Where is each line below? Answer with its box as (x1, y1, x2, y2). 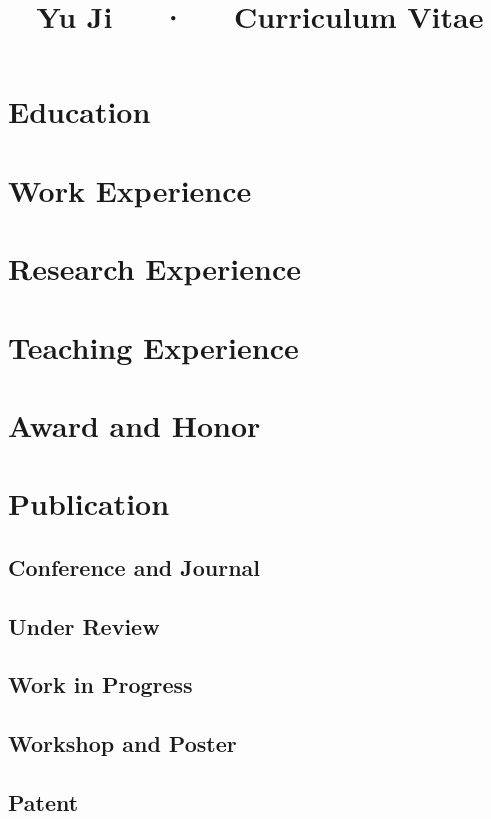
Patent (8, 786, 79, 817)
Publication (8, 483, 170, 524)
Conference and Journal (8, 551, 261, 582)
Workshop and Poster (8, 728, 237, 759)
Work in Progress (8, 669, 193, 700)
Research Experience (8, 248, 301, 289)
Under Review (8, 610, 160, 641)
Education (8, 91, 151, 132)
